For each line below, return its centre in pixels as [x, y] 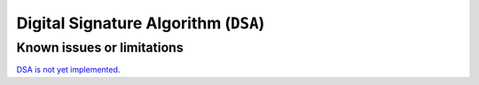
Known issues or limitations [100, 48]
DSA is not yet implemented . [68, 70]
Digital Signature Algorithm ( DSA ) [141, 23]
